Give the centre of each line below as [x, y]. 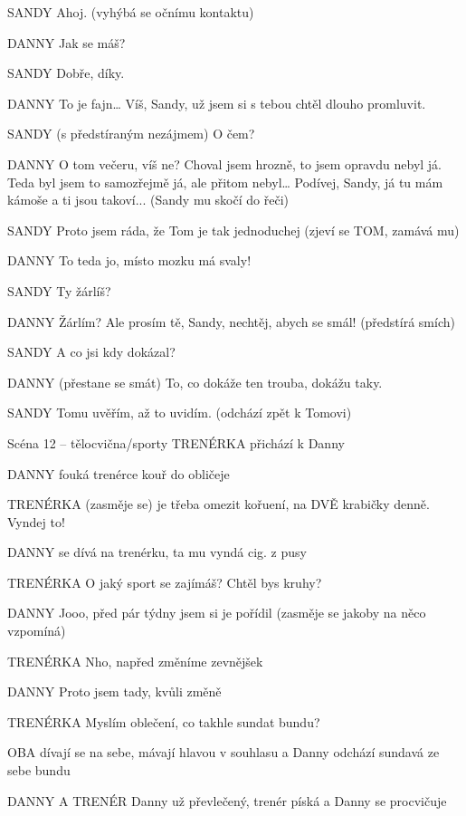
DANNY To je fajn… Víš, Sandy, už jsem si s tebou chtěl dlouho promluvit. [217, 103]
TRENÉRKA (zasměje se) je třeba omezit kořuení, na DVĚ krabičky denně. [219, 504]
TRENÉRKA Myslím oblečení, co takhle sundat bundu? [164, 721]
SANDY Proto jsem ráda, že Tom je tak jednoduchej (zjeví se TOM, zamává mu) [233, 230]
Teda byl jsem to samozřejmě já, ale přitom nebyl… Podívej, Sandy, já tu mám [225, 182]
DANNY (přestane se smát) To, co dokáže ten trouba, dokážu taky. [195, 382]
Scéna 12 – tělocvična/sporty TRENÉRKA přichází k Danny [176, 442]
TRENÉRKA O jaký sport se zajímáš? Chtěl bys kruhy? [165, 582]
